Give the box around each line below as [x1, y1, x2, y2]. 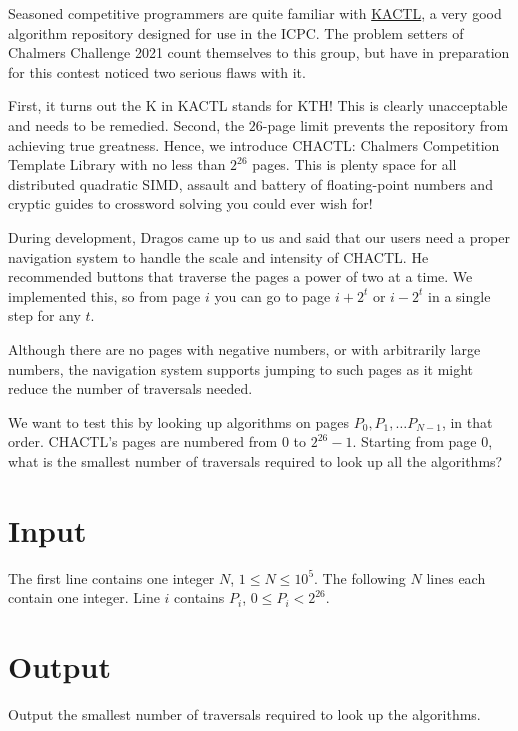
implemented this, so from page [8, 285, 201, 306]
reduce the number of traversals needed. [8, 378, 253, 399]
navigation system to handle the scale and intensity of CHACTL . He [8, 246, 429, 267]
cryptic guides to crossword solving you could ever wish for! [8, 193, 373, 214]
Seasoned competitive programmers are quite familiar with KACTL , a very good [8, 3, 502, 23]
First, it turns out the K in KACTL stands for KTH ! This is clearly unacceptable [8, 95, 508, 116]
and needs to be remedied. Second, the [8, 114, 245, 135]
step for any [8, 305, 81, 326]
